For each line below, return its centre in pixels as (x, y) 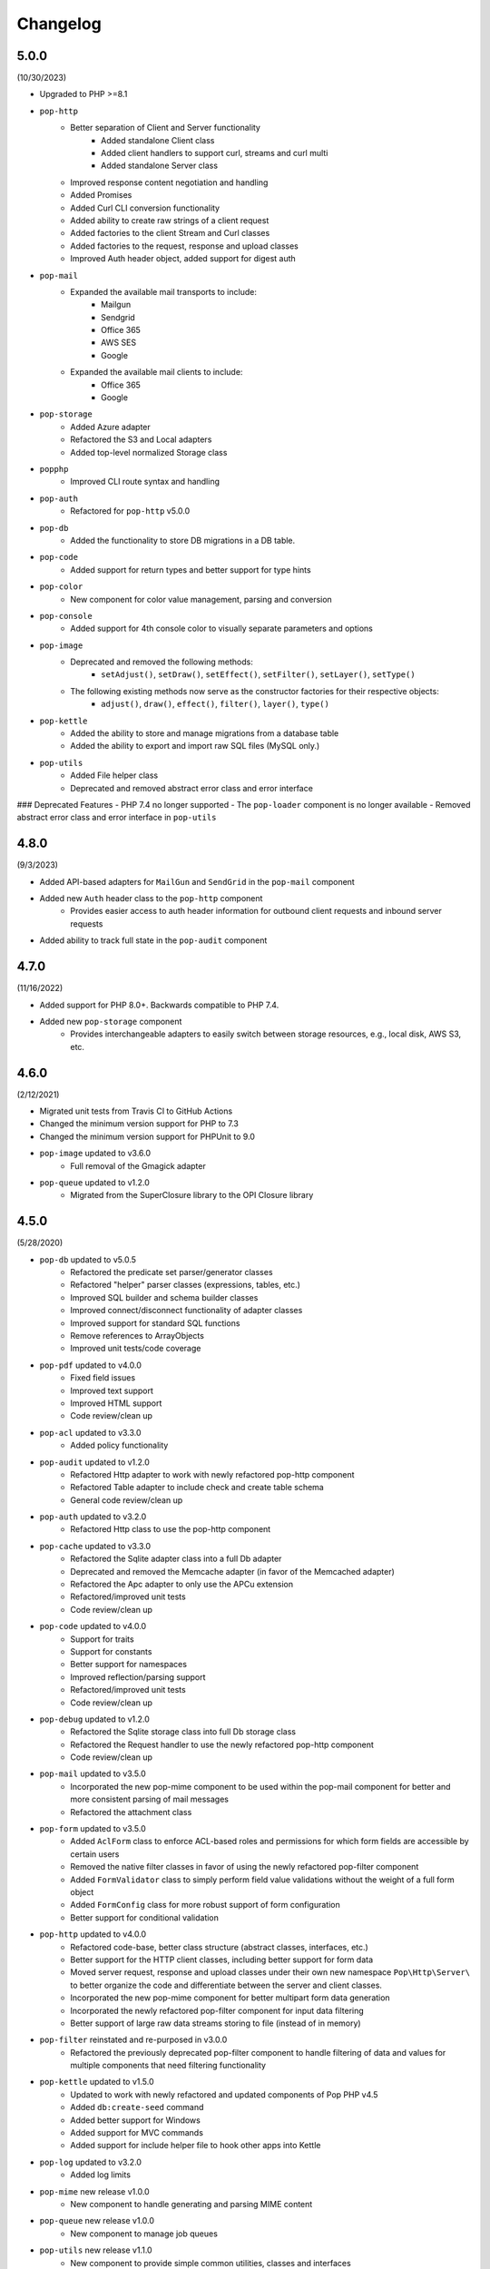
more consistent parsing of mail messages (150, 1799)
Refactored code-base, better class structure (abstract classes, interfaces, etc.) (220, 1947)
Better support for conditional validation (145, 1917)
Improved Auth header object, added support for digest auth (183, 259)
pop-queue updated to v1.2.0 (94, 1182)
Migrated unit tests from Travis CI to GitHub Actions (136, 1111)
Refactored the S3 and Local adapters (141, 439)
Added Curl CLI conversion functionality (145, 208)
